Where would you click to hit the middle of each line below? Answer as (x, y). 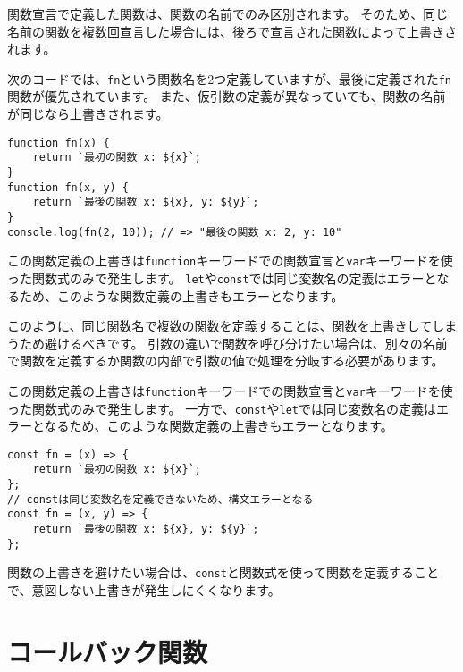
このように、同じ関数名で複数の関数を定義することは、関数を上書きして (220, 326)
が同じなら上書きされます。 (88, 114)
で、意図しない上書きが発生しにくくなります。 (144, 590)
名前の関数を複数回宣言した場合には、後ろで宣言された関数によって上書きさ (232, 31)
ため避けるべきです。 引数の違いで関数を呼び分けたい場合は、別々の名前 (233, 343)
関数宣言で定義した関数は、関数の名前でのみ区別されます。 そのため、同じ (228, 13)
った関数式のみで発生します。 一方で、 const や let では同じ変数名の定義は (222, 408)
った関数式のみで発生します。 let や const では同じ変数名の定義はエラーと (222, 277)
